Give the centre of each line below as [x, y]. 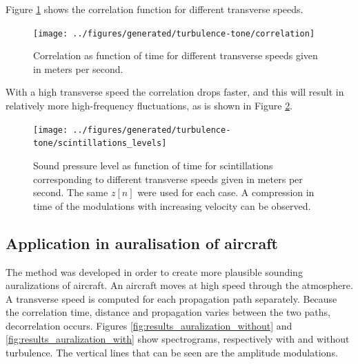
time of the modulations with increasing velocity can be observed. [172, 205]
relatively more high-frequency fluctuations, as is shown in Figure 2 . [149, 106]
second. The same [71, 192]
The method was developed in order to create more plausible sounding [154, 271]
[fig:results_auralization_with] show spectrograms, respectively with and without [178, 339]
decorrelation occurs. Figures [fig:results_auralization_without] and [149, 325]
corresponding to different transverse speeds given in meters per [168, 179]
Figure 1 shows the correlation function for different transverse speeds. [155, 9]
